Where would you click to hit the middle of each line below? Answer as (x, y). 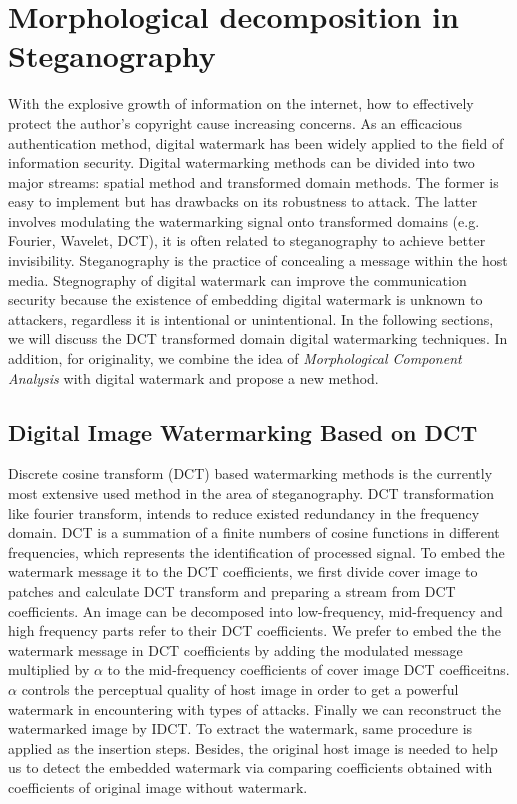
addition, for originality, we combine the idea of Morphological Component (235, 358)
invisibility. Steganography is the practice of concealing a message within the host (258, 260)
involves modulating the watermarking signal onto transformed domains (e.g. (244, 220)
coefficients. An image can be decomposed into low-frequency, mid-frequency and (255, 610)
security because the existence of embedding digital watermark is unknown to (245, 299)
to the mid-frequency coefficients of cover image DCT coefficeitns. (308, 669)
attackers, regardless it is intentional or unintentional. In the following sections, (251, 318)
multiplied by (49, 669)
